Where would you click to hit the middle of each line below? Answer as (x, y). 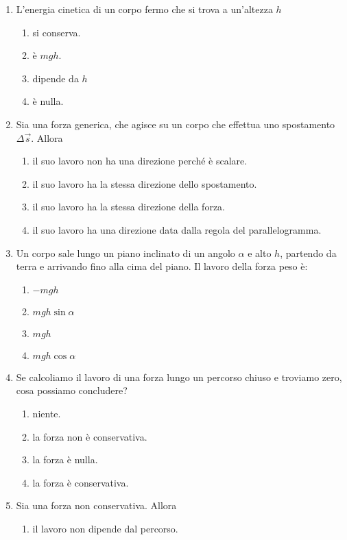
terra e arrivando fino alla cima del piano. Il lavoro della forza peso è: (162, 266)
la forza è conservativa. (81, 482)
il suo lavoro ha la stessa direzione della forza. (129, 207)
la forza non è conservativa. (90, 436)
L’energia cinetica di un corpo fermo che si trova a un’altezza (144, 9)
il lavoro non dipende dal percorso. (105, 528)
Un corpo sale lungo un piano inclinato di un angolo (125, 253)
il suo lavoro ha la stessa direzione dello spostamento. (145, 183)
